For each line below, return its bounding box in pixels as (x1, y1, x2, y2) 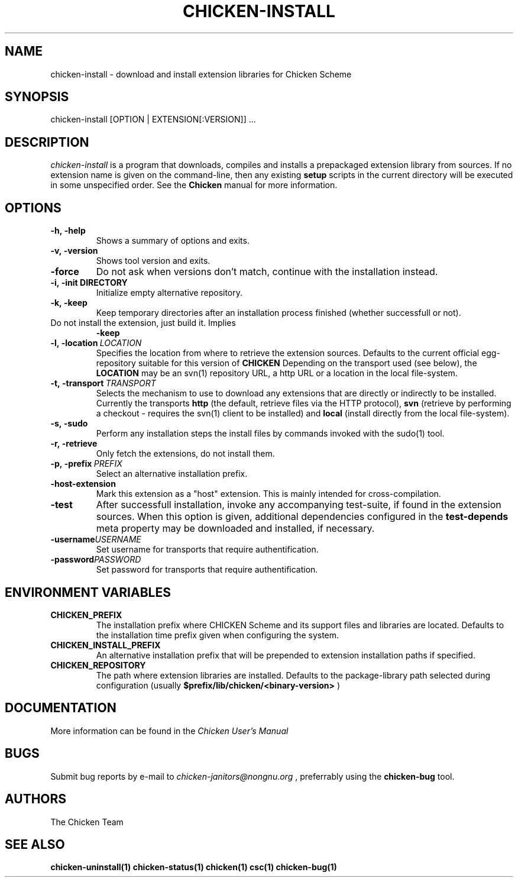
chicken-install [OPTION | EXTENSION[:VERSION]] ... (50, 114, 256, 125)
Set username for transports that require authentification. (96, 544, 319, 555)
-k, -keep (50, 298, 88, 308)
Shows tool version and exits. (96, 256, 211, 266)
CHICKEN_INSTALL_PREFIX (50, 639, 161, 650)
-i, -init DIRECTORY (50, 277, 128, 288)
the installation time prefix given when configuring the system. (96, 629, 339, 640)
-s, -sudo (50, 418, 88, 429)
